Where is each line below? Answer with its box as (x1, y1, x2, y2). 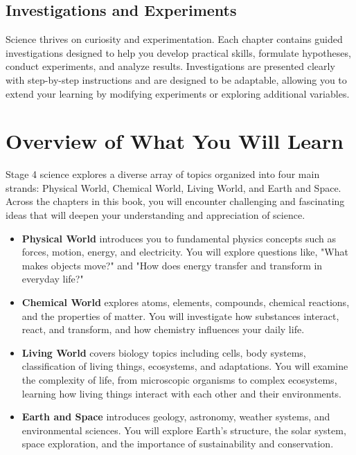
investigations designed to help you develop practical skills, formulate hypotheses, (6, 45, 351, 60)
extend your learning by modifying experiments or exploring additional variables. (6, 86, 350, 100)
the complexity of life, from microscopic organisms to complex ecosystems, (21, 373, 337, 387)
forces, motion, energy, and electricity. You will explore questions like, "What (21, 244, 348, 259)
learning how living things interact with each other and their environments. (21, 386, 342, 400)
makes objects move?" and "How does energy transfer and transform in (21, 258, 323, 272)
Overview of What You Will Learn (6, 127, 344, 155)
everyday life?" (21, 271, 84, 286)
